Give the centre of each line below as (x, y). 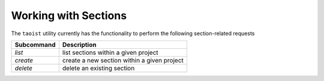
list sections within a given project (110, 52)
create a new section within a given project (123, 60)
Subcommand (35, 45)
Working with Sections (69, 15)
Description (79, 45)
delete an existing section (98, 68)
